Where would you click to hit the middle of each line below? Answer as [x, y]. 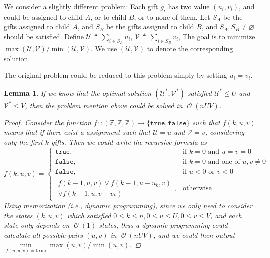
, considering [225, 132]
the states [18, 215]
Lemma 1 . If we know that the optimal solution [78, 93]
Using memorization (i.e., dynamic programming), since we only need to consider [128, 206]
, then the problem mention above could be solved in [104, 105]
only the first [23, 142]
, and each [226, 215]
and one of [224, 162]
